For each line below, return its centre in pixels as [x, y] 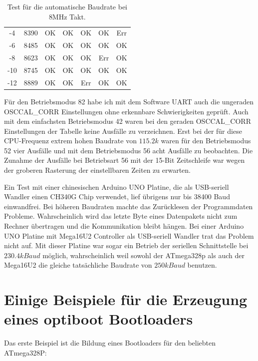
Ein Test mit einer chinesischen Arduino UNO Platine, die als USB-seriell [117, 186]
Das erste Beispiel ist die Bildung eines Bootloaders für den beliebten [110, 343]
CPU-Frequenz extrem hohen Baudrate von [70, 141]
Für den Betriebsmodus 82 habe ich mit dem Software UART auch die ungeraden [129, 101]
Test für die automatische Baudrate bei [67, 6]
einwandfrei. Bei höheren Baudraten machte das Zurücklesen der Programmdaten [129, 206]
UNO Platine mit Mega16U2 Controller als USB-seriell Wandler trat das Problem [129, 235]
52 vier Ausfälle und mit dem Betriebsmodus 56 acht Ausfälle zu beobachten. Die [129, 150]
